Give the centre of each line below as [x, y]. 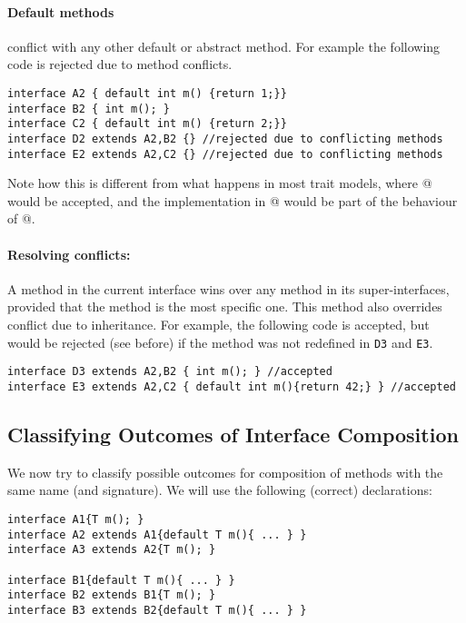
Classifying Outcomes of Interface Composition [233, 434]
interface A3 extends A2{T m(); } [112, 550]
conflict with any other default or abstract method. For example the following [224, 46]
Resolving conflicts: [69, 254]
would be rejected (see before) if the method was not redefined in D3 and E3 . [220, 342]
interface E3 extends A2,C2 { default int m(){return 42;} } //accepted [232, 386]
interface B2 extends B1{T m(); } [112, 595]
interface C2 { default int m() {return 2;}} [147, 124]
